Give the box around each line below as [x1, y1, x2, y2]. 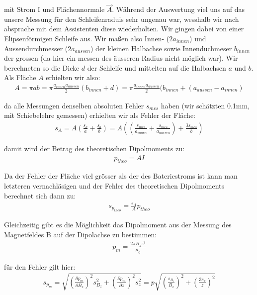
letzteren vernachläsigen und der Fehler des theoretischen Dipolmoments [4, 181, 225, 191]
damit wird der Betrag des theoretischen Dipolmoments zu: [4, 143, 184, 153]
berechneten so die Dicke [4, 62, 80, 73]
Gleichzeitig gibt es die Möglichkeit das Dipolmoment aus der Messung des [4, 219, 232, 230]
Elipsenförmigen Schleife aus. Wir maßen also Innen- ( [4, 33, 170, 43]
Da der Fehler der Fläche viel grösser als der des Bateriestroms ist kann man [4, 171, 238, 181]
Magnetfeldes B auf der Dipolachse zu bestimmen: [4, 229, 157, 239]
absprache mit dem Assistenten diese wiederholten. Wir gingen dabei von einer [4, 23, 244, 34]
